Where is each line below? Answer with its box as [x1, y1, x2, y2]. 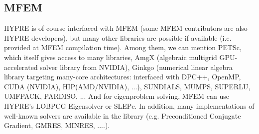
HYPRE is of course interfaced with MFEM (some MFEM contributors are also [4, 23, 248, 33]
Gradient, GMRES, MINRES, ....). [4, 120, 110, 131]
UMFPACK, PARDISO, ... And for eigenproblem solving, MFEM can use [4, 91, 229, 101]
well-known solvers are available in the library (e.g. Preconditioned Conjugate [4, 110, 241, 121]
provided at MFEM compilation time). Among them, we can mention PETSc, [4, 42, 242, 53]
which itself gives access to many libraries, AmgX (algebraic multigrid [4, 52, 217, 62]
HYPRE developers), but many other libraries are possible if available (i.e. [4, 32, 232, 43]
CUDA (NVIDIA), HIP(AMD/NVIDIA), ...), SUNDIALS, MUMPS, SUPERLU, [4, 81, 251, 91]
